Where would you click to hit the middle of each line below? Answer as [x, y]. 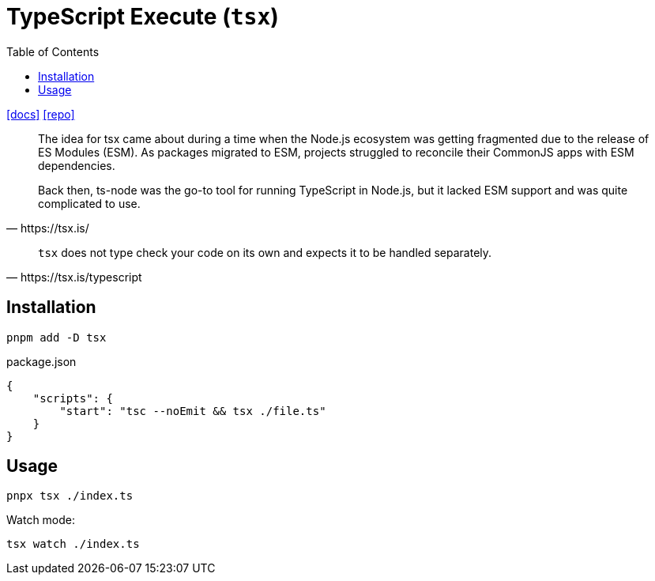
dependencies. [77, 165]
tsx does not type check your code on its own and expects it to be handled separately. [265, 252]
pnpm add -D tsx [56, 337]
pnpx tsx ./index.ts [70, 496]
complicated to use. [89, 203]
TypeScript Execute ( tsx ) [143, 17]
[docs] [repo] [41, 114]
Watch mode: [41, 520]
